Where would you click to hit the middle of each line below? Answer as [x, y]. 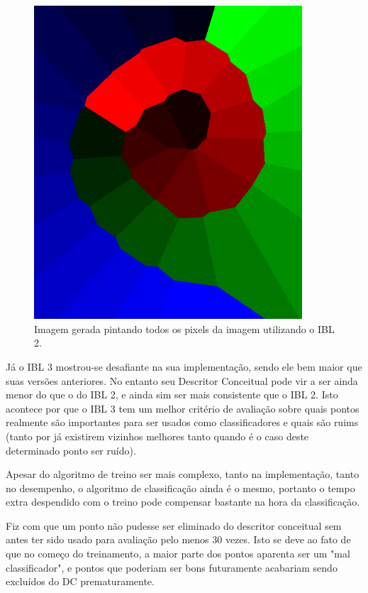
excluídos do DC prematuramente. [80, 581]
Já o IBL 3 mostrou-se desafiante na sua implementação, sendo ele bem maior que [184, 366]
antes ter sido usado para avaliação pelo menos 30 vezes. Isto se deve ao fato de [178, 539]
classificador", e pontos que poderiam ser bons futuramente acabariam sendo [172, 567]
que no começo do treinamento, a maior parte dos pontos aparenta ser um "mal [178, 554]
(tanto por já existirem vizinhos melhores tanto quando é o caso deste [157, 436]
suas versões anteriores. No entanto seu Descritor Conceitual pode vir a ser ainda [182, 380]
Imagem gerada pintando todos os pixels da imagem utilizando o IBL [184, 328]
